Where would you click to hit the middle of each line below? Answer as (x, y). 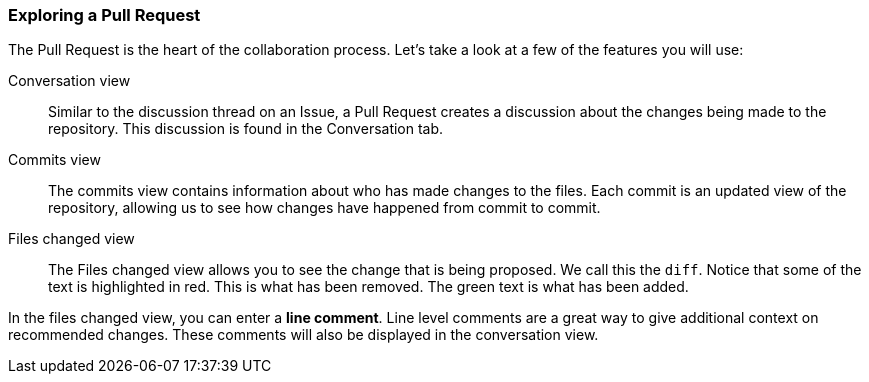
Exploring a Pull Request (104, 15)
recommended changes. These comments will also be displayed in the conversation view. (303, 335)
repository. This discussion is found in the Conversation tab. (246, 129)
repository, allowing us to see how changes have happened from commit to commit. (324, 208)
